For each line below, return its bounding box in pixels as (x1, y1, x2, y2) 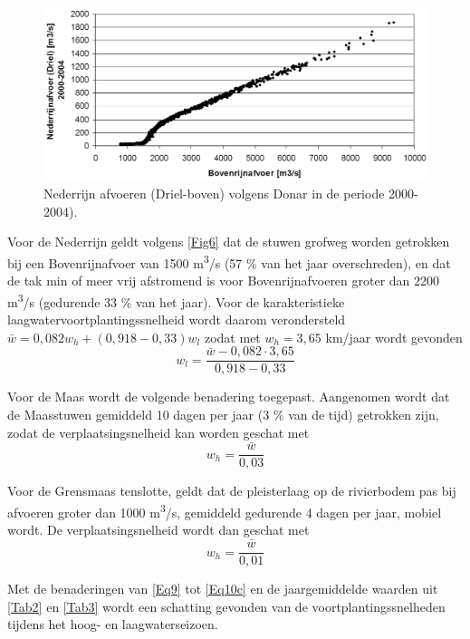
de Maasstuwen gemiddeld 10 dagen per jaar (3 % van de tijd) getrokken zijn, (7, 405, 439, 424)
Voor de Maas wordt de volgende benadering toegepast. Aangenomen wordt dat (7, 387, 450, 406)
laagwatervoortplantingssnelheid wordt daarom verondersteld (7, 310, 346, 329)
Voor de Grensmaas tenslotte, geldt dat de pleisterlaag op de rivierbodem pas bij (7, 481, 456, 500)
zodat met (204, 327, 261, 346)
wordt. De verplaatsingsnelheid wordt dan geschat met (7, 520, 310, 539)
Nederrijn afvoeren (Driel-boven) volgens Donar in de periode (43, 184, 385, 203)
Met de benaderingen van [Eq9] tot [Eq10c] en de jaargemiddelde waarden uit (7, 579, 438, 598)
